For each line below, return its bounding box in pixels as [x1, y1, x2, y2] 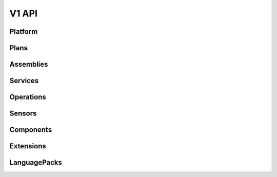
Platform [9, 27, 38, 36]
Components [9, 126, 52, 134]
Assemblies [9, 60, 48, 69]
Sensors [9, 109, 37, 118]
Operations [9, 93, 46, 102]
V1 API [9, 8, 38, 19]
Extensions [9, 142, 46, 151]
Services [9, 76, 39, 85]
